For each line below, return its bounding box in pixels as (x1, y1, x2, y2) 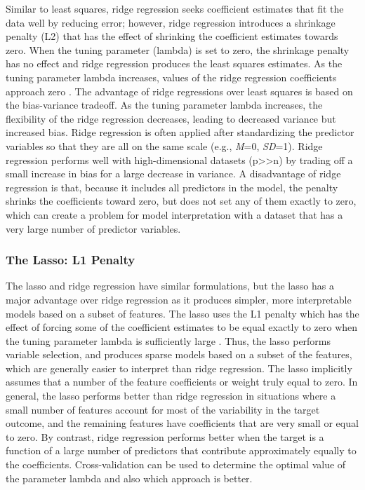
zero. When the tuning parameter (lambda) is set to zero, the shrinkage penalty (6, 42, 350, 57)
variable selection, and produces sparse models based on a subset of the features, (6, 347, 352, 362)
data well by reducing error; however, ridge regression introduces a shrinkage (6, 15, 336, 29)
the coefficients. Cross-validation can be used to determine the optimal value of (6, 457, 346, 472)
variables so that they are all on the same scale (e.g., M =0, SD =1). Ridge (6, 138, 323, 153)
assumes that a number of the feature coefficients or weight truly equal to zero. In (6, 374, 358, 389)
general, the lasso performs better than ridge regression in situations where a (6, 388, 336, 403)
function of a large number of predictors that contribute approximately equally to (6, 443, 357, 458)
